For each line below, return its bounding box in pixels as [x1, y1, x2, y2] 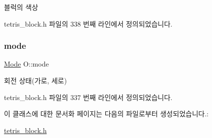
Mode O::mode [4, 59, 49, 69]
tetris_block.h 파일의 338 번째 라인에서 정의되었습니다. [4, 18, 172, 29]
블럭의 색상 [4, 2, 39, 12]
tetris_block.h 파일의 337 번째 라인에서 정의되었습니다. [4, 92, 172, 102]
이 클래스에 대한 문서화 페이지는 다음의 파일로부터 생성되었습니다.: [4, 108, 209, 119]
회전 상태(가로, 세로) [4, 75, 67, 85]
